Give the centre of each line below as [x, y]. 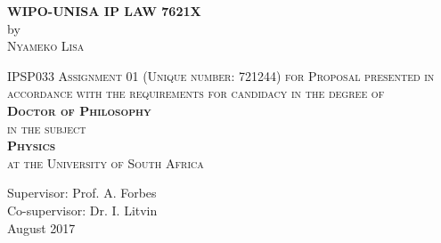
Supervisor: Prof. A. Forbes [82, 193]
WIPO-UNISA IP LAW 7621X [104, 11]
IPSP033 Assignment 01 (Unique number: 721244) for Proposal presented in [221, 75]
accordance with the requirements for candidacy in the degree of [196, 93]
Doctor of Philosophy [79, 110]
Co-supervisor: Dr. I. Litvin [82, 210]
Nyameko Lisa [46, 46]
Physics [32, 146]
